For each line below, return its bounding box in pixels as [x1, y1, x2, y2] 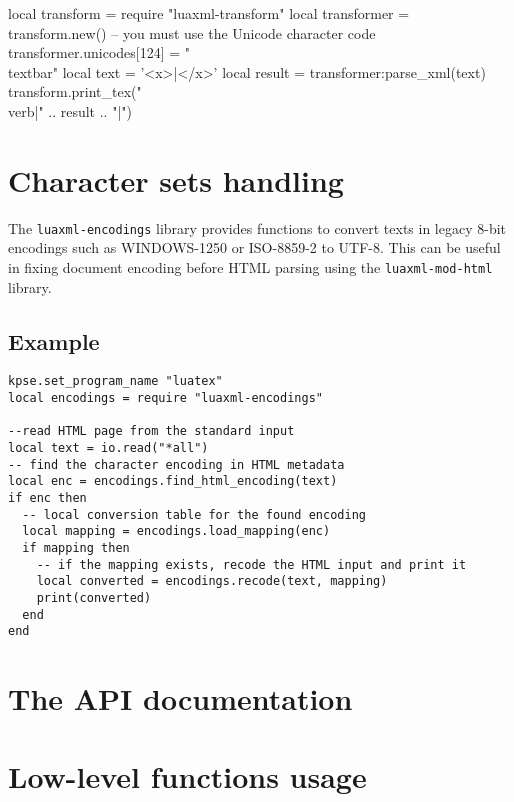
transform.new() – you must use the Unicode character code [8, 22, 376, 43]
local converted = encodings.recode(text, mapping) [36, 574, 388, 589]
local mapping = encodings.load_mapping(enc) [22, 524, 331, 539]
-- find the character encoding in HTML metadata [8, 457, 345, 472]
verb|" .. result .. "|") [8, 100, 132, 121]
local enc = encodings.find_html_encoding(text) [8, 474, 338, 489]
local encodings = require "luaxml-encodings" [8, 391, 323, 406]
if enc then [8, 490, 87, 505]
